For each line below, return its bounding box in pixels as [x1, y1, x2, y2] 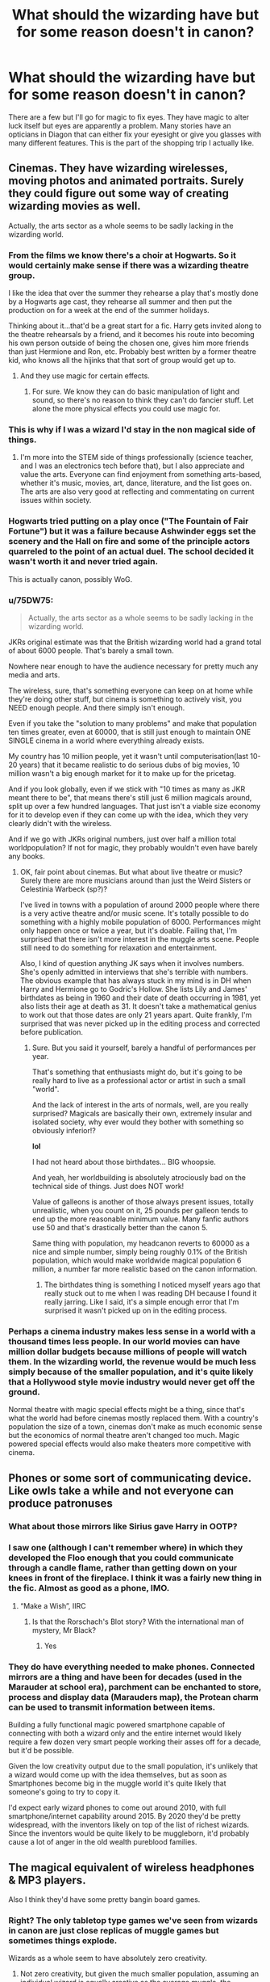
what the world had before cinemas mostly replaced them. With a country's [8, 1413, 260, 1423]
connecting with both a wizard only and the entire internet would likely [8, 1728, 242, 1739]
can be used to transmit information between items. [8, 1702, 216, 1713]
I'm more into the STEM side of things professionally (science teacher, [19, 453, 254, 462]
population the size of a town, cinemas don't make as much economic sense [8, 1422, 263, 1432]
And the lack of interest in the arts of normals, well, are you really [31, 1099, 249, 1109]
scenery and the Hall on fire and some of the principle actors [8, 536, 251, 547]
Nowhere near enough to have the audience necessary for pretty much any [8, 661, 259, 671]
